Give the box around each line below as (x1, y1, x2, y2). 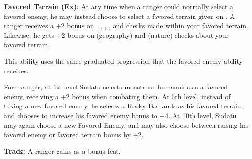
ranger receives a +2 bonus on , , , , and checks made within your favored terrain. (4, 20, 248, 31)
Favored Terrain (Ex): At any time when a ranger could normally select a (4, 1, 233, 11)
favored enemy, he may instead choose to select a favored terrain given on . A (4, 11, 235, 21)
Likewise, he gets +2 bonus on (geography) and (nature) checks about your (4, 30, 229, 40)
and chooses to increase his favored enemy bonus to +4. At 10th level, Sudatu (4, 110, 237, 120)
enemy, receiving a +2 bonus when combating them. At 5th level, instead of (4, 91, 231, 101)
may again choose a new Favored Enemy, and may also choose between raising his (4, 120, 249, 130)
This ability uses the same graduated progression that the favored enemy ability (4, 55, 243, 66)
